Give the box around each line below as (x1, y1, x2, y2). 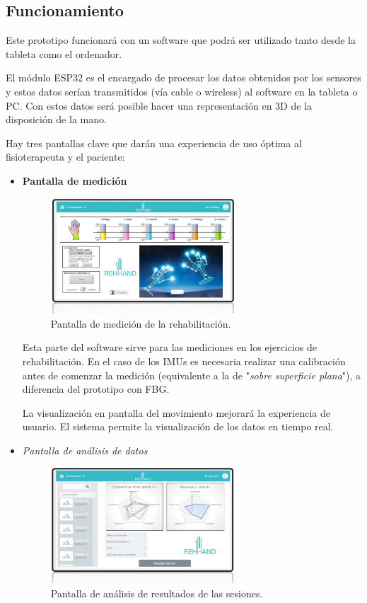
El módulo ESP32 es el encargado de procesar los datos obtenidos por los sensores (6, 70, 361, 85)
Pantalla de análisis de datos (22, 442, 148, 457)
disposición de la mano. (6, 112, 107, 127)
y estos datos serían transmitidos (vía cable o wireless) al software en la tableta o (6, 84, 358, 98)
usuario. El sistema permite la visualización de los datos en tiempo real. (22, 419, 334, 434)
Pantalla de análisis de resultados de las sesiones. (50, 585, 263, 600)
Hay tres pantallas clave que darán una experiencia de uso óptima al (6, 135, 302, 150)
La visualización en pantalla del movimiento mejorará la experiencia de (22, 405, 330, 420)
